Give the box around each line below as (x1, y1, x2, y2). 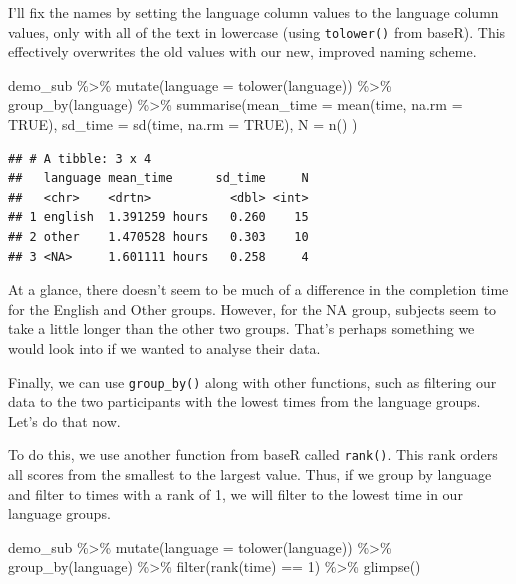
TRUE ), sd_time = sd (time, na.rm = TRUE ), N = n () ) (8, 114, 358, 135)
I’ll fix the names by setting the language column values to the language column (8, 2, 499, 22)
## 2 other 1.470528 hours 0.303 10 (8, 230, 309, 244)
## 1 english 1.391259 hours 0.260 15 (8, 210, 309, 225)
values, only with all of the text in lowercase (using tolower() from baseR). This (8, 21, 506, 42)
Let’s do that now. (8, 410, 121, 431)
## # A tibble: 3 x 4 (8, 151, 152, 166)
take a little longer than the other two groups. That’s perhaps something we (8, 318, 475, 339)
